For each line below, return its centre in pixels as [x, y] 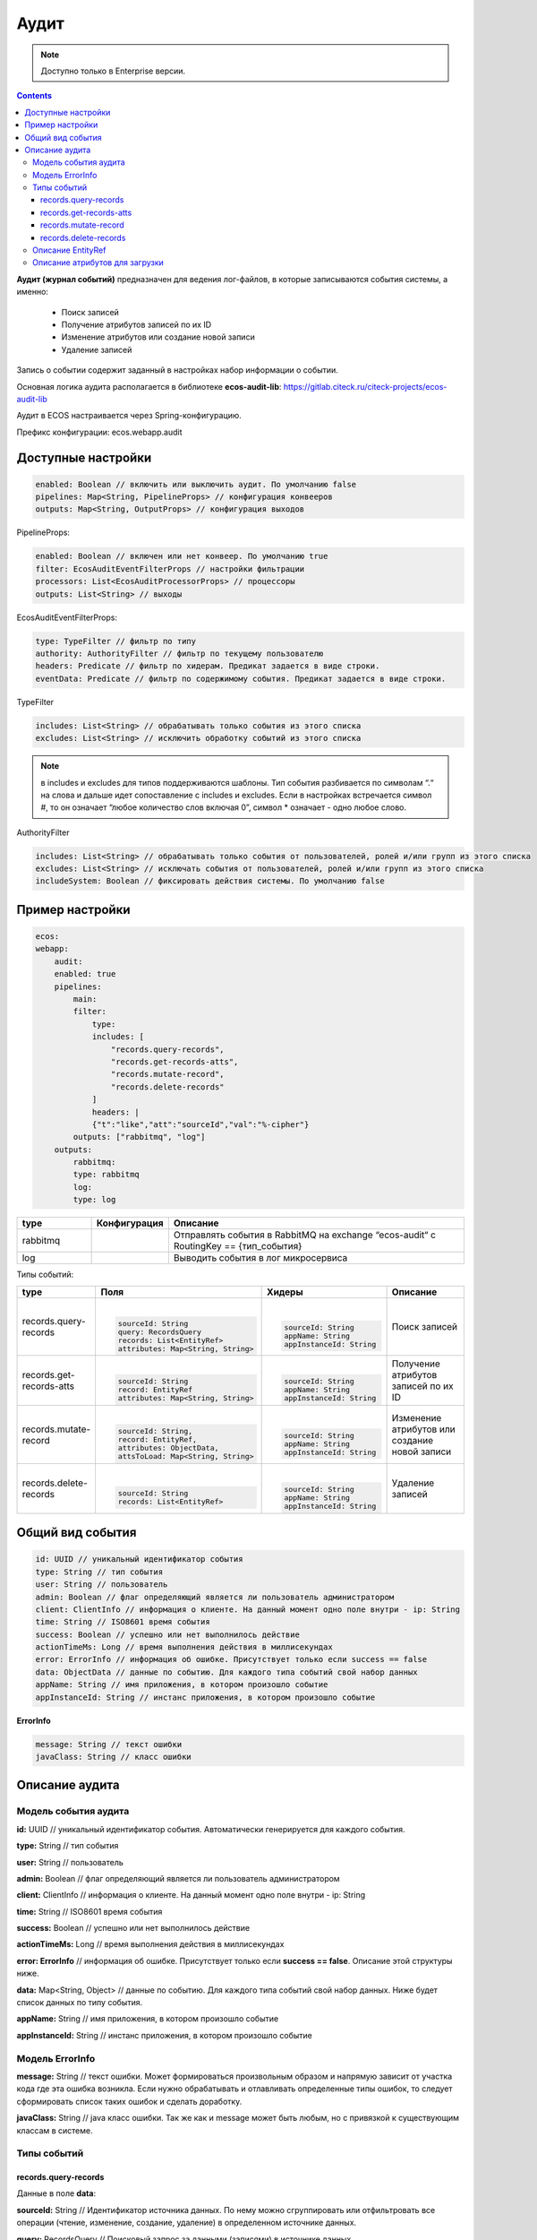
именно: [33, 292]
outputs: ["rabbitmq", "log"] [139, 1137]
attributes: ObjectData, [168, 1448]
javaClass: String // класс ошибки [113, 1757]
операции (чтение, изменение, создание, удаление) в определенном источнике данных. [187, 2223]
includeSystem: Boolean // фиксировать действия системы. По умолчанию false [210, 881]
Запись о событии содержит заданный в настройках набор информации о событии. [178, 370]
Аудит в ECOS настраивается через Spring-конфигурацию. [129, 416]
